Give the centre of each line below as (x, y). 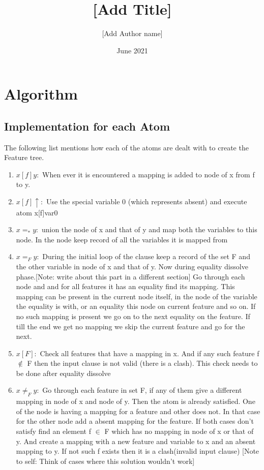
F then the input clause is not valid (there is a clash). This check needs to (142, 363)
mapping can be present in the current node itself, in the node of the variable (137, 296)
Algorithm (41, 94)
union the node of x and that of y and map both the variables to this (149, 229)
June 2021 (132, 50)
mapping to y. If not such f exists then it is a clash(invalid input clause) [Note (138, 451)
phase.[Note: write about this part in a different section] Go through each (130, 276)
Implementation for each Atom (87, 126)
